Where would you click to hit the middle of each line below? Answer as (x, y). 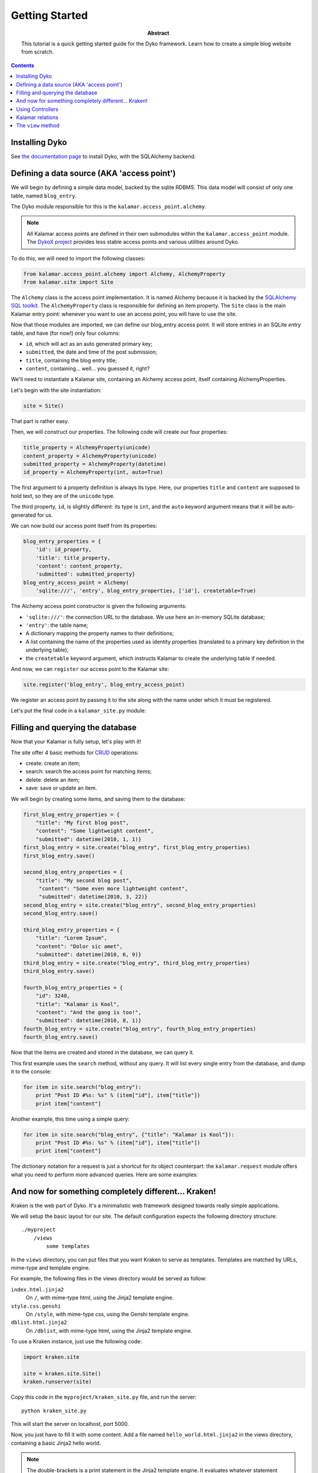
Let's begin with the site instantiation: (56, 390)
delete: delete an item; (53, 780)
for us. (45, 515)
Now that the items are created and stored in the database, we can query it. (102, 1052)
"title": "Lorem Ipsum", (72, 938)
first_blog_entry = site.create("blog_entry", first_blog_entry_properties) (137, 848)
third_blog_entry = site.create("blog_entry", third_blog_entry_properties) (137, 963)
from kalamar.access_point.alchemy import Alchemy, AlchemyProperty (124, 274)
